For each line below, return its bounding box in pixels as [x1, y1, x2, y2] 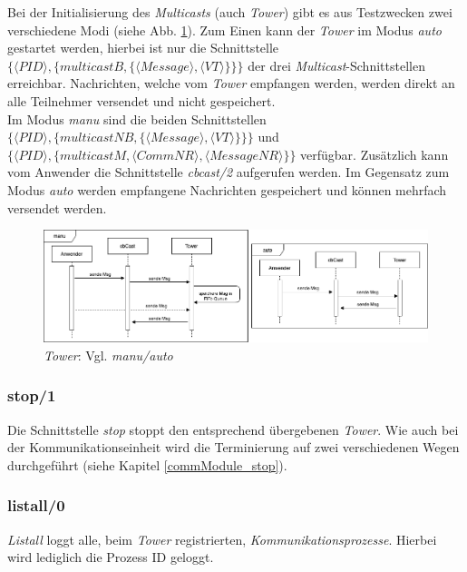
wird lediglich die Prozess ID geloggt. [7, 547, 214, 567]
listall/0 [7, 494, 65, 517]
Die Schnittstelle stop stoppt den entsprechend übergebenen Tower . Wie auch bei [7, 419, 459, 439]
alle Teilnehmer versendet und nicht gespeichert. [7, 91, 276, 110]
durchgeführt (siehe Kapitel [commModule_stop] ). [7, 455, 287, 474]
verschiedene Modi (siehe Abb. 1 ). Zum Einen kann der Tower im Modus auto [7, 20, 442, 39]
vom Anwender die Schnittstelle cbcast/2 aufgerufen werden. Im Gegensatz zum [7, 163, 450, 182]
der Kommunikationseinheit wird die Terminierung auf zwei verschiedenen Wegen [7, 438, 460, 457]
